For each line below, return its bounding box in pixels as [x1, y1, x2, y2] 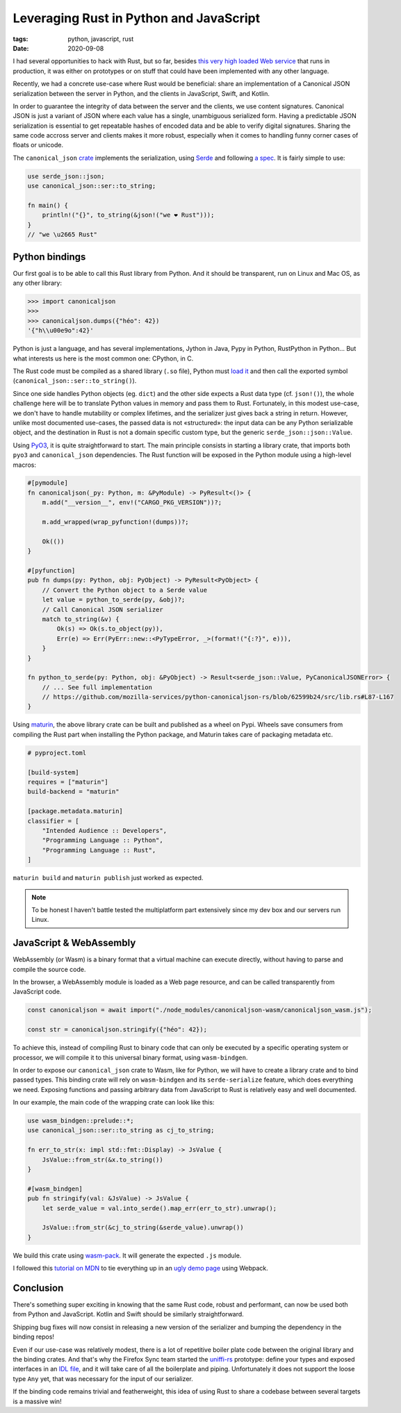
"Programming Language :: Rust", [42, 846, 156, 854]
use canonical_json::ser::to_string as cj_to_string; [27, 1126, 215, 1134]
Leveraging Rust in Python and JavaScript [13, 10, 261, 26]
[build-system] [27, 768, 79, 776]
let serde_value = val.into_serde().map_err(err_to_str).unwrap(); [42, 1204, 277, 1212]
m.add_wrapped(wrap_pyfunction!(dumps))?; [42, 518, 189, 526]
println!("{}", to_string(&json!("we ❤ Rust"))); [42, 211, 215, 219]
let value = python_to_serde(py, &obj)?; [42, 596, 186, 604]
